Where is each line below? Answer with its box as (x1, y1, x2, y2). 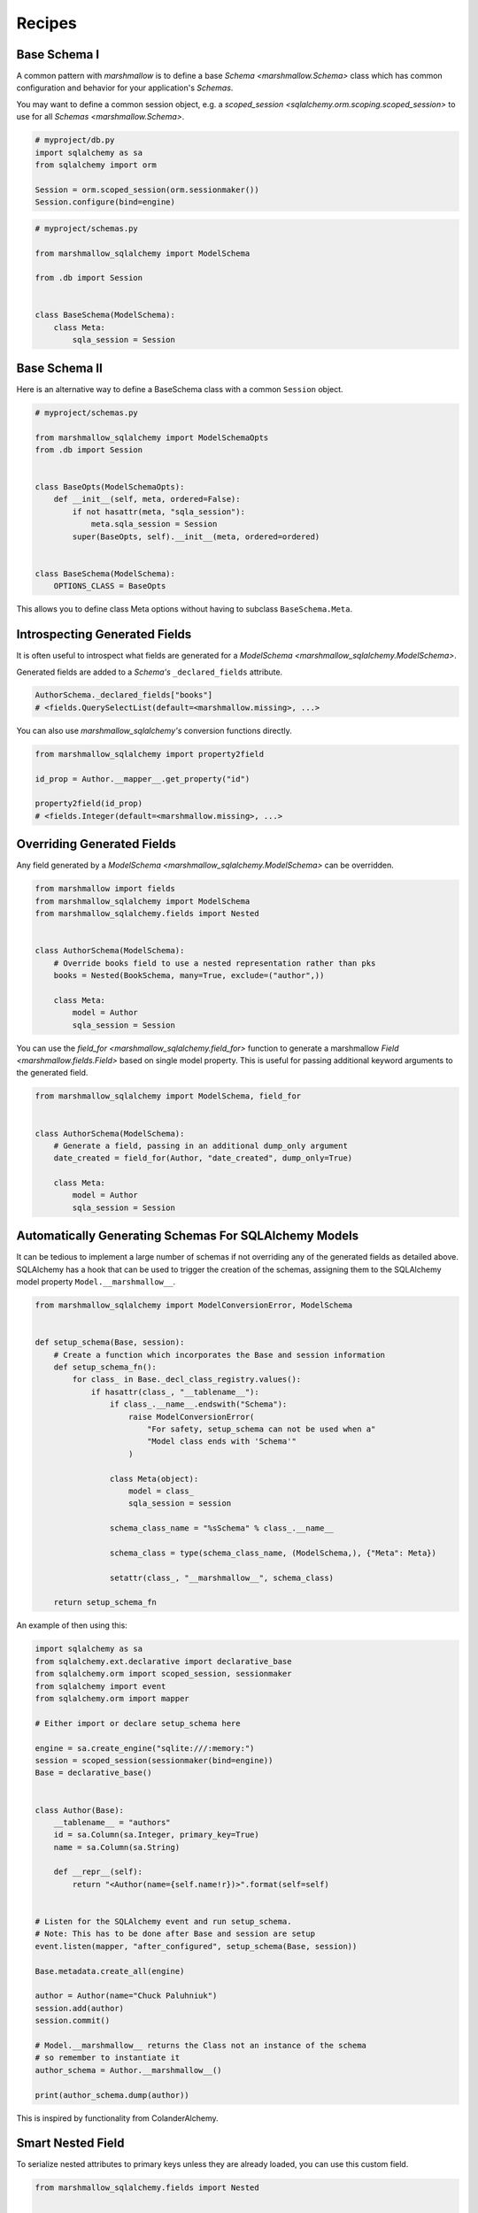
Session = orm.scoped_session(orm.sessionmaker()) (35, 184, 260, 195)
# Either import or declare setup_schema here (35, 1718, 241, 1728)
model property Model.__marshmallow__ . (16, 1276, 176, 1287)
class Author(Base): (35, 1805, 124, 1815)
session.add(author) (35, 2003, 124, 2013)
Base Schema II (16, 360, 104, 375)
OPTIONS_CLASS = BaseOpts (53, 581, 166, 591)
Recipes (16, 13, 77, 33)
